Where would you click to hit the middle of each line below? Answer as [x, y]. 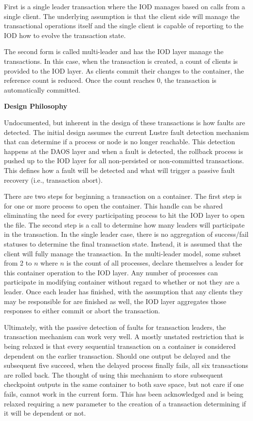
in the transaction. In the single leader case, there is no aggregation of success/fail [126, 234]
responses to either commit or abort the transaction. [82, 311]
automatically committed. [42, 89]
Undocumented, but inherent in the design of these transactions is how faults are [125, 122]
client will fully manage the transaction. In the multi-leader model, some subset [123, 253]
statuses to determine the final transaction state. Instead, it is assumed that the [123, 244]
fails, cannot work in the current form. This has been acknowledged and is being [124, 393]
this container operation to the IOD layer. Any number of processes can [111, 272]
